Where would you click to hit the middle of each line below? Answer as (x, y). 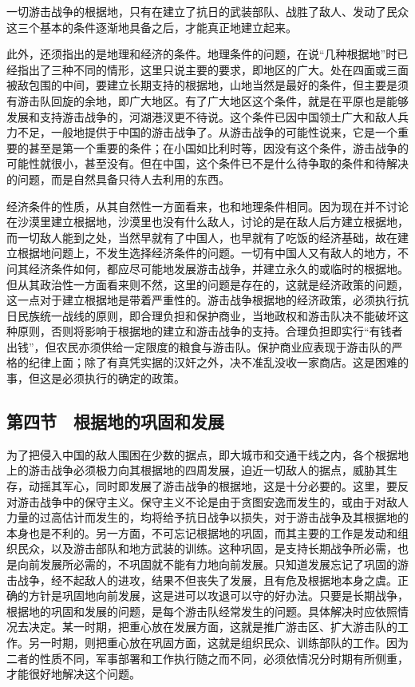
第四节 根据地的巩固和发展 (115, 421)
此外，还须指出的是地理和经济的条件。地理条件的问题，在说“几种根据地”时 (202, 54)
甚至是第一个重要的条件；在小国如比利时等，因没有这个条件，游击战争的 (218, 147)
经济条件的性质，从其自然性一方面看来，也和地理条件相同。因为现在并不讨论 (207, 206)
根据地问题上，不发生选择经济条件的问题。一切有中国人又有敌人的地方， (207, 253)
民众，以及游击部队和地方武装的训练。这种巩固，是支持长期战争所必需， (207, 548)
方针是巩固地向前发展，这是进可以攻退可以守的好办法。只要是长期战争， (218, 596)
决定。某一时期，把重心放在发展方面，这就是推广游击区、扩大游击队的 (213, 627)
